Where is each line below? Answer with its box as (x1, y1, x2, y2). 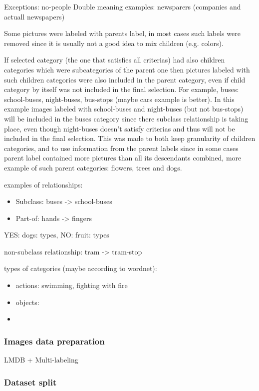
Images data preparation (4, 334, 105, 347)
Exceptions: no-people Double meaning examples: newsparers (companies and (4, 1, 241, 11)
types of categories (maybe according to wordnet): (4, 263, 157, 273)
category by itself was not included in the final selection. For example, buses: (4, 84, 239, 94)
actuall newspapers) (4, 11, 65, 21)
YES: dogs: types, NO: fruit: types (4, 229, 109, 240)
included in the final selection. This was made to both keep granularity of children (4, 133, 256, 143)
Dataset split (4, 375, 57, 388)
